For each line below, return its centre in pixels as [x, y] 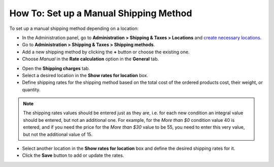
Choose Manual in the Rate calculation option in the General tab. [91, 59]
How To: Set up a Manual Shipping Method [101, 13]
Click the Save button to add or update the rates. [73, 155]
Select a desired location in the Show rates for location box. [85, 75]
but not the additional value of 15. [58, 134]
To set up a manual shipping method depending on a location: [74, 28]
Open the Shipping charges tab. [56, 68]
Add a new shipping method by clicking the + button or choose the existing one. [106, 52]
